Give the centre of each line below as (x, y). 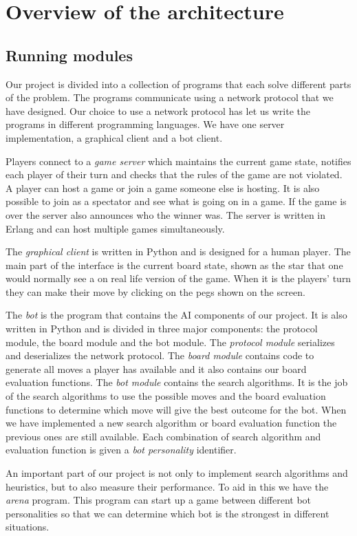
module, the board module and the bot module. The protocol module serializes (170, 342)
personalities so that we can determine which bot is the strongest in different (167, 513)
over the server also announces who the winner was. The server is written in (166, 214)
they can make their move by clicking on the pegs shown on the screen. (155, 291)
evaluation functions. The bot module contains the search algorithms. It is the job (177, 382)
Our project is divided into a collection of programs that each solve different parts (178, 84)
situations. (28, 527)
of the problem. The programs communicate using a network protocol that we (170, 97)
